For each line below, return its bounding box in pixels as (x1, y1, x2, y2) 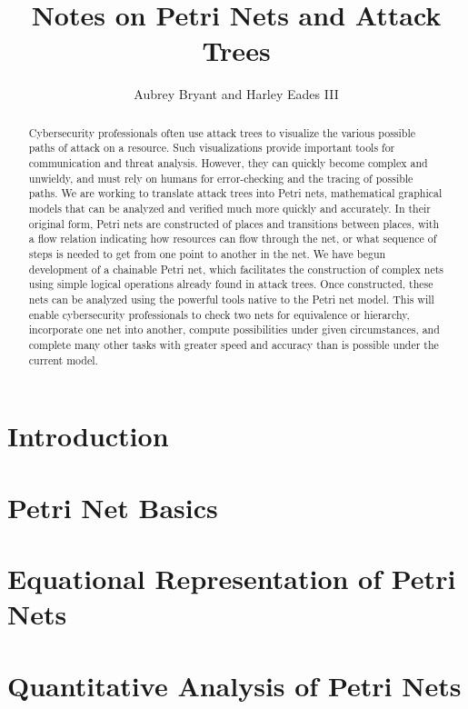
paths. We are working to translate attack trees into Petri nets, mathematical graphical (28, 185, 443, 201)
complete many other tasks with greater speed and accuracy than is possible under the (28, 336, 439, 352)
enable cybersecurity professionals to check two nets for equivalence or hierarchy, (28, 306, 410, 322)
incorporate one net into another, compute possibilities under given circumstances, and (28, 322, 440, 337)
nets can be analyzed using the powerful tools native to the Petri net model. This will (28, 291, 434, 306)
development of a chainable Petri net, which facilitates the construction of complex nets (28, 261, 444, 276)
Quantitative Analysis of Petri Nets (7, 666, 462, 704)
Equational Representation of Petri (7, 559, 456, 596)
